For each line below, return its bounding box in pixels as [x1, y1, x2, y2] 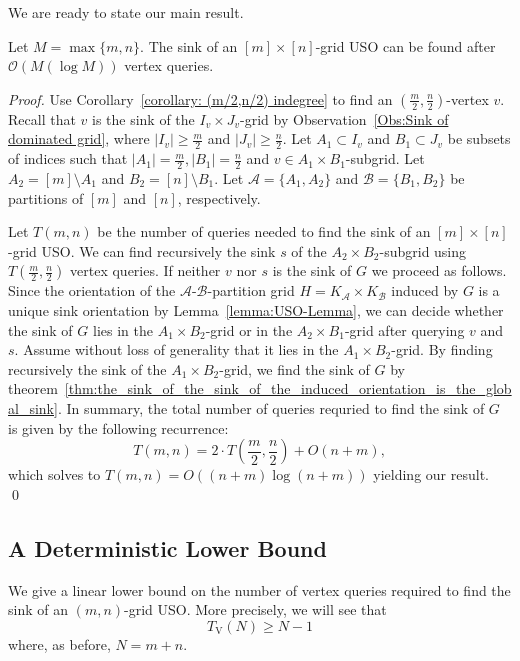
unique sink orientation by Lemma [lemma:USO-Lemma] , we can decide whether [8, 300, 504, 320]
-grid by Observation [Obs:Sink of [240, 108, 449, 129]
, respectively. [177, 187, 261, 208]
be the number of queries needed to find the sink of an [97, 221, 431, 242]
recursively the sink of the [8, 358, 167, 379]
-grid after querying [344, 319, 465, 340]
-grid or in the [205, 319, 293, 340]
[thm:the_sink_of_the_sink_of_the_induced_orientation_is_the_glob [64, 378, 512, 399]
